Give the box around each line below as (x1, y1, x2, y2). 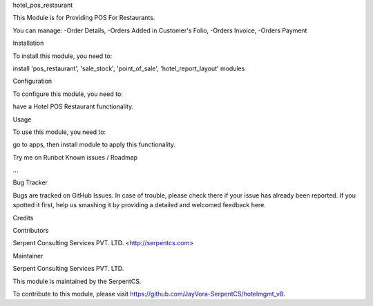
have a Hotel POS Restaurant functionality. (12, 102, 134, 111)
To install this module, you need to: (12, 52, 113, 60)
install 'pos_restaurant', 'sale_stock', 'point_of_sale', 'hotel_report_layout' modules (12, 64, 245, 73)
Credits (12, 213, 34, 222)
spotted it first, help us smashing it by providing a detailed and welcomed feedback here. (12, 201, 266, 209)
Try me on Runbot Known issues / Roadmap (12, 153, 138, 162)
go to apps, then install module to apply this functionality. (12, 140, 176, 149)
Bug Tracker (12, 178, 48, 187)
